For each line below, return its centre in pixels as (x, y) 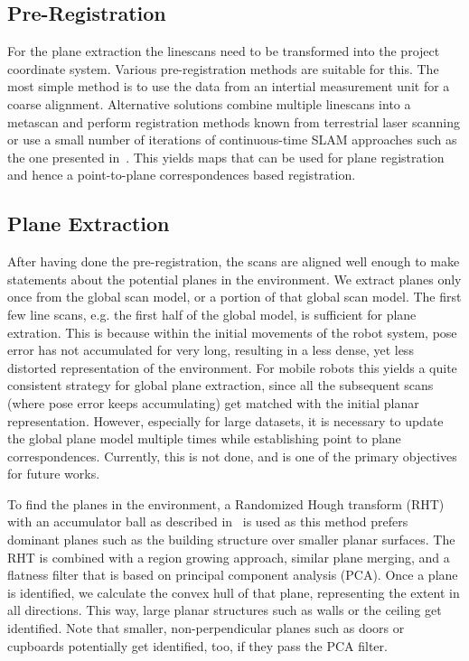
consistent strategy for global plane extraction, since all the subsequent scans (220, 385)
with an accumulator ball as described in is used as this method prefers (208, 521)
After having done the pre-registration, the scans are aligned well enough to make (234, 261)
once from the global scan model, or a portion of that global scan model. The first (234, 297)
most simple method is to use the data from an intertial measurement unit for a (229, 86)
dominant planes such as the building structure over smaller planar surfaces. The (231, 540)
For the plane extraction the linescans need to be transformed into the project (224, 51)
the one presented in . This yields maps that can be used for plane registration (226, 157)
